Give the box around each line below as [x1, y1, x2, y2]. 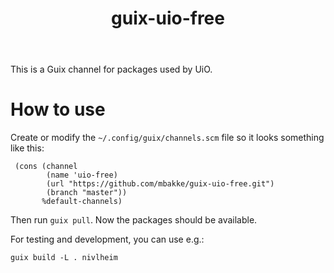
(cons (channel [14, 162, 78, 172]
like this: [10, 142, 45, 154]
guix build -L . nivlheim [10, 253, 118, 263]
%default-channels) [41, 197, 123, 207]
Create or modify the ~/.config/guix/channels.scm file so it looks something [10, 132, 325, 144]
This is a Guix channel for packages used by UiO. [10, 63, 213, 76]
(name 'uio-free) [46, 170, 118, 181]
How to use [10, 98, 106, 121]
